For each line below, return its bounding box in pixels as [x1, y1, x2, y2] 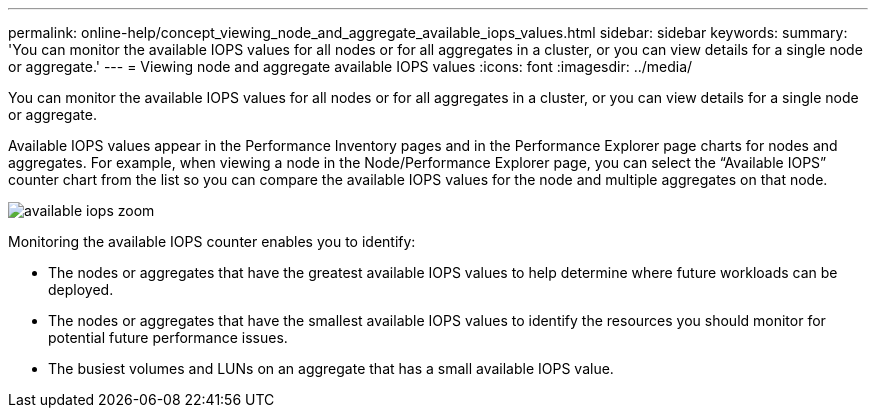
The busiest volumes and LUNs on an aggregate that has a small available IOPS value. [48, 360, 614, 377]
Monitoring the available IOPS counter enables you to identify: [8, 233, 416, 250]
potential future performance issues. [48, 329, 288, 346]
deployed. [48, 281, 114, 298]
